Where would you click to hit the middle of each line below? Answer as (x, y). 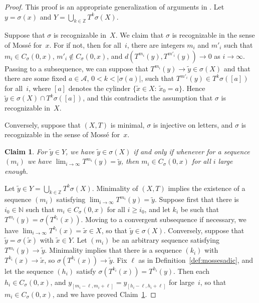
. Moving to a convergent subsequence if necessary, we (164, 219)
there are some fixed (36, 78)
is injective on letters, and (193, 124)
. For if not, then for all (85, 44)
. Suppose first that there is (197, 199)
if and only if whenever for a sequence (192, 151)
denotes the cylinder (99, 88)
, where (40, 88)
